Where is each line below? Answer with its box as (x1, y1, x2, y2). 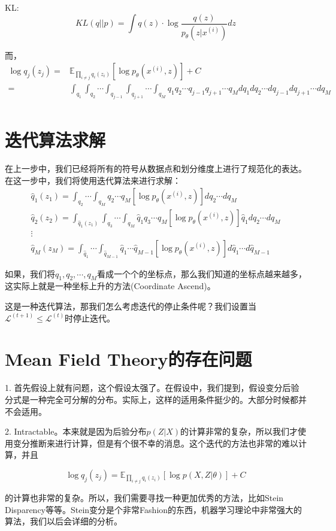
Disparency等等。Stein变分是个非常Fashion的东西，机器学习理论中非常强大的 (5, 503, 302, 515)
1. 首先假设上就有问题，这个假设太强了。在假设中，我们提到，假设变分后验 (5, 381, 299, 394)
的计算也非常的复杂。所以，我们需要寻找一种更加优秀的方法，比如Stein (5, 491, 284, 504)
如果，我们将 (5, 267, 55, 280)
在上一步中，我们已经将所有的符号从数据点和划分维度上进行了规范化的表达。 (5, 162, 307, 175)
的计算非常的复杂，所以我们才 (180, 425, 298, 438)
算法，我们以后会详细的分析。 (5, 515, 122, 527)
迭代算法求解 (5, 128, 106, 152)
